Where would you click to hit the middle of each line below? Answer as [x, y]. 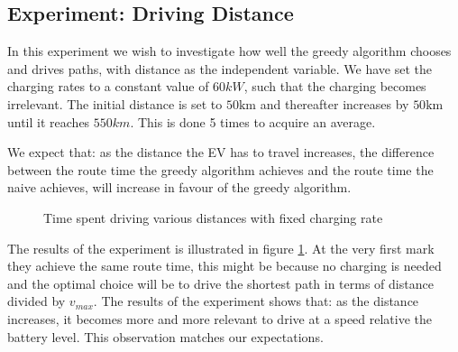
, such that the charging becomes [335, 86]
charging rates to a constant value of [108, 86]
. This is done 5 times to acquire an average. [253, 121]
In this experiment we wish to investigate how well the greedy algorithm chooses [229, 51]
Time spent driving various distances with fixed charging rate [213, 217]
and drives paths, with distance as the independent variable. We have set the [220, 68]
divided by [37, 301]
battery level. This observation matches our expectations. [165, 336]
